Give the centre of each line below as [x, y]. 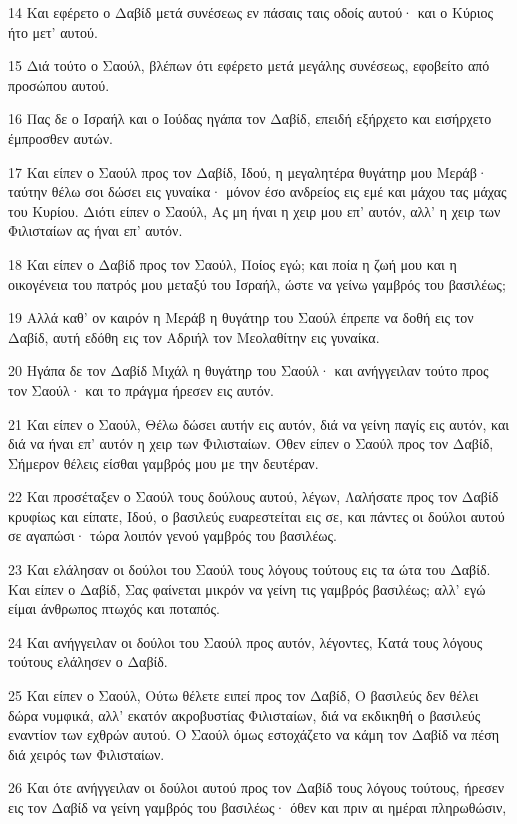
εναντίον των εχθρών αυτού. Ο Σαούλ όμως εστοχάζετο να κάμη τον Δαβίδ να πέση [254, 734]
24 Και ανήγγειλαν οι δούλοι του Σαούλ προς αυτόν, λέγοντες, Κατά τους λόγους [245, 641]
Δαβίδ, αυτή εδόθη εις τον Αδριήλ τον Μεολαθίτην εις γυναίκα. [194, 336]
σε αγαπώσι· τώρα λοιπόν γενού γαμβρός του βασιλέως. [172, 535]
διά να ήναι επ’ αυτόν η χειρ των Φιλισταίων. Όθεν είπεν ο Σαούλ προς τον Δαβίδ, [251, 443]
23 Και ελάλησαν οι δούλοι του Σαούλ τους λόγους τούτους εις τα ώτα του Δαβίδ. [249, 569]
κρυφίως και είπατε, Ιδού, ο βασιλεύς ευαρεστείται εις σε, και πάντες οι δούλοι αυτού [256, 515]
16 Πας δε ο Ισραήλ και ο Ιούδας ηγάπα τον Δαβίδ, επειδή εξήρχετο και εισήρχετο [250, 118]
